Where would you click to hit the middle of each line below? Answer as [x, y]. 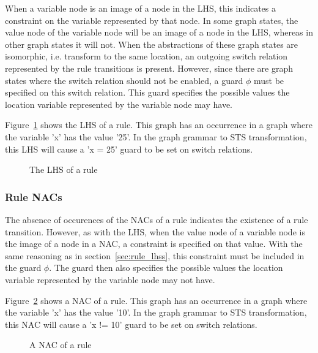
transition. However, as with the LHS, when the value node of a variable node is [155, 231]
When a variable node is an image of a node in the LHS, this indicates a [141, 8]
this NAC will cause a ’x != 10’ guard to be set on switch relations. [131, 324]
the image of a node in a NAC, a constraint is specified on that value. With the [154, 244]
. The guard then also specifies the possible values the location [166, 268]
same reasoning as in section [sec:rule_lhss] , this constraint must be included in [155, 255]
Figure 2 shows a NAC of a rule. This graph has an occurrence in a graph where [156, 300]
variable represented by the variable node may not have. [110, 279]
